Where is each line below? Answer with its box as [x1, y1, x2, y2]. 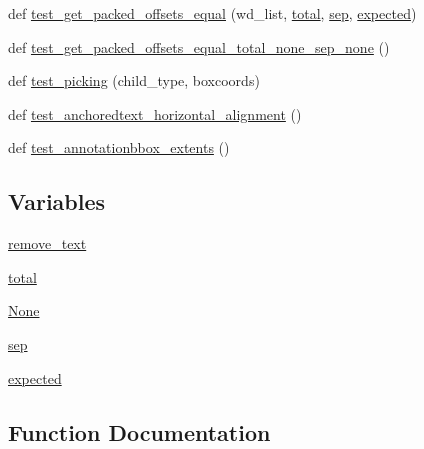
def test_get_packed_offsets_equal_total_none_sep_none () [8, 36, 390, 57]
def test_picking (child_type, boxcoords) [8, 70, 260, 91]
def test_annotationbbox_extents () [8, 137, 230, 158]
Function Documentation [8, 416, 271, 447]
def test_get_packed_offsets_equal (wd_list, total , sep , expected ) [8, 3, 417, 23]
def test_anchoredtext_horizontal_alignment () [8, 103, 302, 124]
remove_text [8, 233, 87, 254]
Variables [8, 186, 106, 217]
